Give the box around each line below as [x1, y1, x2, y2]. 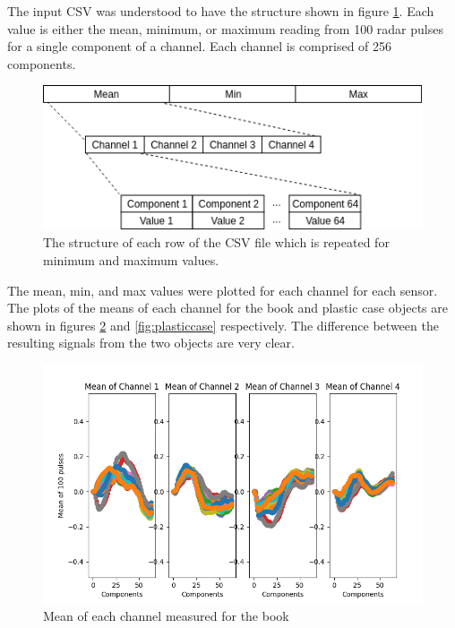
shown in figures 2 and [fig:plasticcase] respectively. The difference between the [7, 315, 439, 334]
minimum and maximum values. [43, 250, 219, 269]
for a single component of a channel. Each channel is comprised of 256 [7, 37, 392, 56]
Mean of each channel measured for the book [43, 606, 289, 625]
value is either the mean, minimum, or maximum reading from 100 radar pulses [7, 19, 443, 38]
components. [7, 54, 76, 73]
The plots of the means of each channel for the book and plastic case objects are [7, 298, 448, 317]
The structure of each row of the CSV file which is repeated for [43, 233, 390, 252]
